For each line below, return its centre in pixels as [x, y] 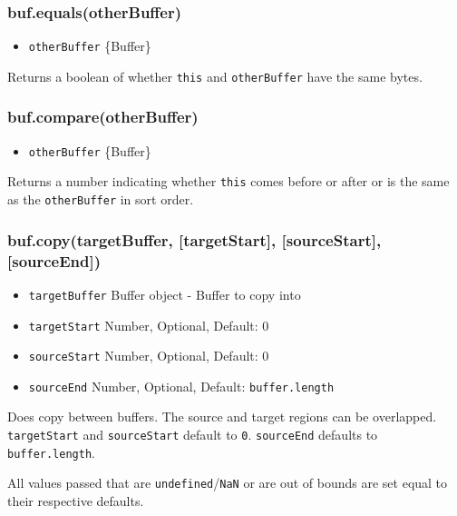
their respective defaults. [76, 501]
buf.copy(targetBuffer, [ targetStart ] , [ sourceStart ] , [194, 239]
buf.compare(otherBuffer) [103, 117]
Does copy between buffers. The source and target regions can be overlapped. [222, 417]
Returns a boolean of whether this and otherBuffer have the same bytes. [215, 76]
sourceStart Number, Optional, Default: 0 [149, 356]
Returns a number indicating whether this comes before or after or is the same [228, 181]
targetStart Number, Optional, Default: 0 [149, 325]
